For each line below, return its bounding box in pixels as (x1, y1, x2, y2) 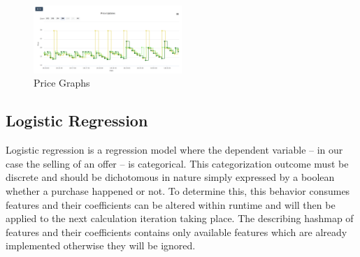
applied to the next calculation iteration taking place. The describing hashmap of (6, 211, 354, 226)
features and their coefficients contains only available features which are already (6, 224, 347, 239)
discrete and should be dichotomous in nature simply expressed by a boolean (6, 170, 335, 184)
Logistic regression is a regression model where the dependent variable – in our (6, 142, 343, 157)
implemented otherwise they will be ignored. (6, 238, 196, 253)
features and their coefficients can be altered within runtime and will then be (6, 197, 336, 212)
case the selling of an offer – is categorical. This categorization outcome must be (6, 156, 349, 170)
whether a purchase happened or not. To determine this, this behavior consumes (6, 184, 350, 198)
